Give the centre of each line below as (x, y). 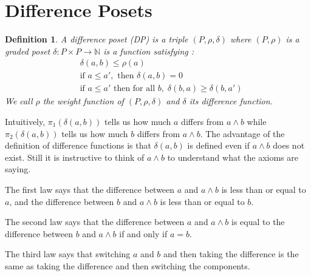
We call (19, 101)
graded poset (28, 51)
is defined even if (218, 145)
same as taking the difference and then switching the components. (128, 265)
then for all (134, 89)
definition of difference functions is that (78, 145)
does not (289, 145)
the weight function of (83, 101)
